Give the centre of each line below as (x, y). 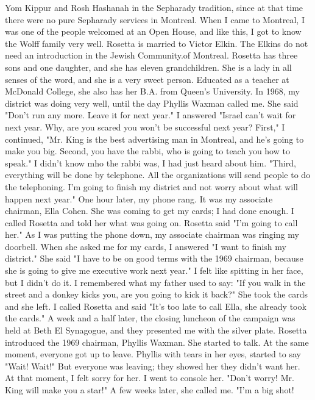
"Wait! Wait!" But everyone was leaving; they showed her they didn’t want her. (153, 366)
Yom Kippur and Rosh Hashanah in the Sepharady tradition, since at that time (154, 7)
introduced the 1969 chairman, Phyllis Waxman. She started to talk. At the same (157, 342)
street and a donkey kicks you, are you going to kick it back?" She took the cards (157, 294)
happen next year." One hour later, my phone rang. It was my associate (139, 198)
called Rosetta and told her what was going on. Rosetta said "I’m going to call (151, 222)
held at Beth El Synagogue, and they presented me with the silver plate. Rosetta (156, 330)
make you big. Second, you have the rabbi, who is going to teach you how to (147, 151)
